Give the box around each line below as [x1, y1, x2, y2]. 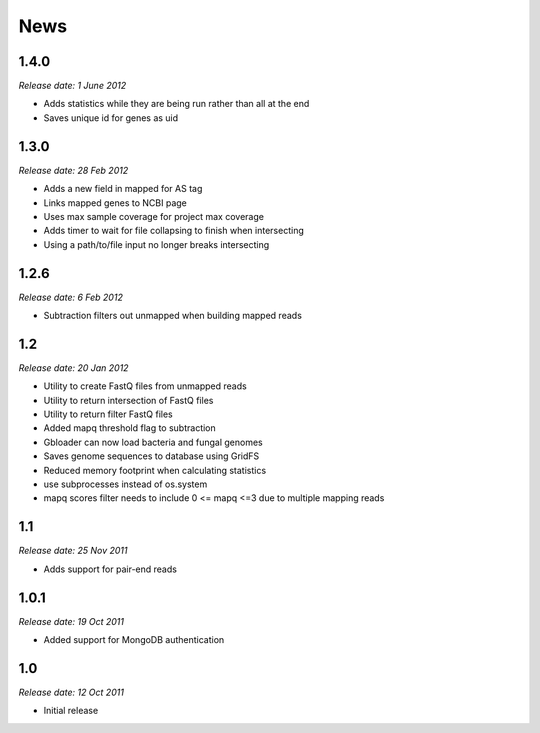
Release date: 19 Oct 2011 [18, 615, 125, 627]
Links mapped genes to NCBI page [43, 196, 187, 209]
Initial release [43, 705, 99, 717]
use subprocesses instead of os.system [43, 478, 208, 490]
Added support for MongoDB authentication [43, 634, 225, 646]
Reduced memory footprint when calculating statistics [43, 464, 267, 476]
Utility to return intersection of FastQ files [43, 394, 214, 406]
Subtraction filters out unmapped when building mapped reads [43, 310, 302, 321]
